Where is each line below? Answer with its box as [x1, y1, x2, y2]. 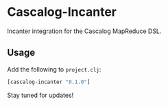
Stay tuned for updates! [7, 91, 74, 99]
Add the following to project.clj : [7, 65, 101, 73]
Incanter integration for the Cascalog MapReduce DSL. [7, 27, 162, 35]
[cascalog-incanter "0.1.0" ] [7, 78, 91, 85]
